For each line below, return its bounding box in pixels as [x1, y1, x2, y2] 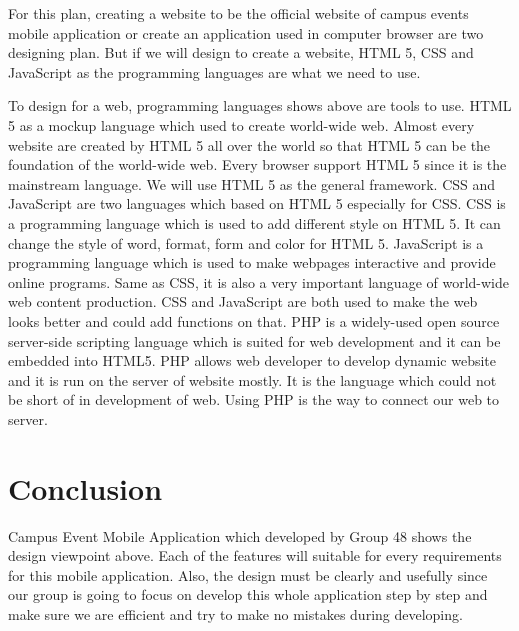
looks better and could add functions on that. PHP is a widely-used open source [8, 310, 500, 331]
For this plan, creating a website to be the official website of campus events [8, 3, 469, 23]
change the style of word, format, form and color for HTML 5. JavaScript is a [8, 232, 484, 253]
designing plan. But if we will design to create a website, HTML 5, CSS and [8, 42, 474, 63]
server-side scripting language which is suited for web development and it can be [8, 330, 501, 351]
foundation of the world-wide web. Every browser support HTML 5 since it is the [8, 154, 507, 175]
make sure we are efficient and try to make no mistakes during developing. [8, 603, 463, 624]
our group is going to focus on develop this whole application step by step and [8, 584, 488, 605]
